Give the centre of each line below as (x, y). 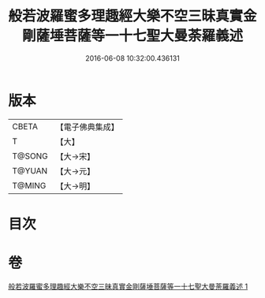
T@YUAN (30, 170)
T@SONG (30, 156)
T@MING (29, 185)
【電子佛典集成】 (88, 127)
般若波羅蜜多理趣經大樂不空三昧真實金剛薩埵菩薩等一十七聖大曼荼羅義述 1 (128, 286)
